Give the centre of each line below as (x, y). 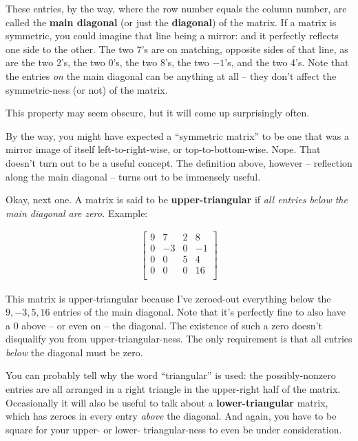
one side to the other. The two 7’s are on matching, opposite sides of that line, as (177, 49)
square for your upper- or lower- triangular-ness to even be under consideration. (174, 429)
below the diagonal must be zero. (74, 352)
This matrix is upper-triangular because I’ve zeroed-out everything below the (168, 298)
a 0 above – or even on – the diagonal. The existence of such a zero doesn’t (164, 325)
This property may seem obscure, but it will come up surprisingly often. (158, 113)
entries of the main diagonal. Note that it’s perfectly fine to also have (199, 312)
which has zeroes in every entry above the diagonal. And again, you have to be (171, 416)
